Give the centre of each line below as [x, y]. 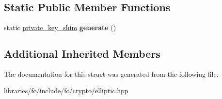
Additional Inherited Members [82, 54]
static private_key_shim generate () [60, 27]
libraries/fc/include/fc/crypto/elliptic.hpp [66, 90]
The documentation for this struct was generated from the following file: [111, 74]
